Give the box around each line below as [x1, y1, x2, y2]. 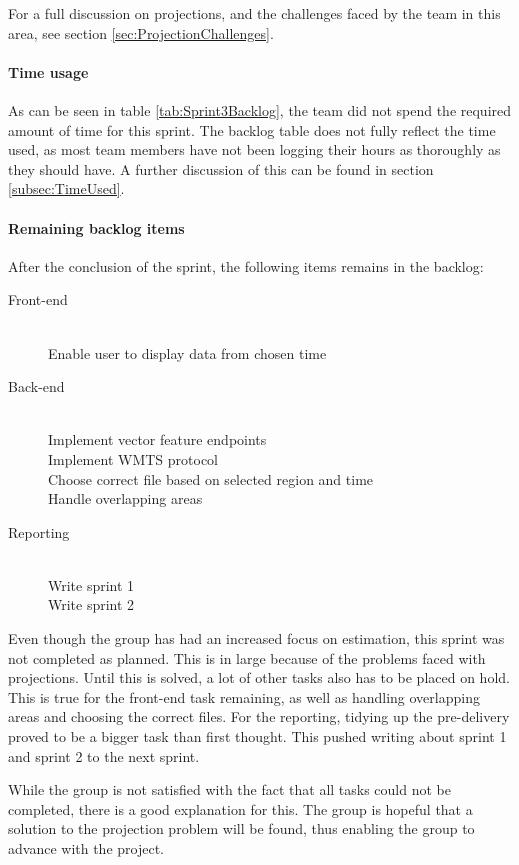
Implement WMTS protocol [48, 448, 219, 469]
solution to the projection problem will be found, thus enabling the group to [8, 818, 475, 839]
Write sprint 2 [48, 594, 135, 615]
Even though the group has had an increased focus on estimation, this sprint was [8, 628, 505, 649]
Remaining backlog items [8, 217, 185, 238]
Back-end [8, 376, 65, 397]
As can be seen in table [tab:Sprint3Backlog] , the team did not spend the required [8, 99, 512, 120]
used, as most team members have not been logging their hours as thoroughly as [8, 139, 501, 160]
